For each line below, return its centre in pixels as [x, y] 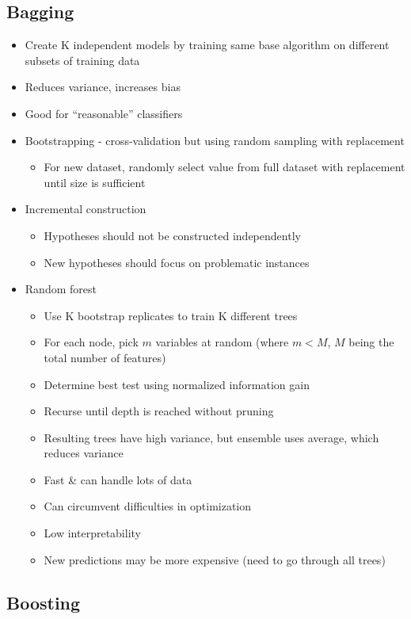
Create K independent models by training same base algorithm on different [207, 45]
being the [371, 342]
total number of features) [105, 357]
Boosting [44, 602]
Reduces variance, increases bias [103, 87]
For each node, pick [91, 342]
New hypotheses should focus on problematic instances [177, 262]
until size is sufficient [95, 182]
